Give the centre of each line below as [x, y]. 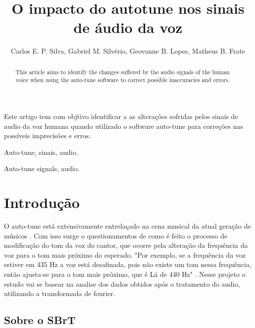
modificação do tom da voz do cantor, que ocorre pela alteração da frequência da [126, 245]
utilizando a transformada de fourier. [60, 293]
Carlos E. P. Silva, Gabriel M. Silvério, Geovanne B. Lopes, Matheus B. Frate [128, 51]
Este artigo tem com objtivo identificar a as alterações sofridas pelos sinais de [121, 116]
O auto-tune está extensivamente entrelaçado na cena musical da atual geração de [127, 226]
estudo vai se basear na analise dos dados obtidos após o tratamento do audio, [122, 283]
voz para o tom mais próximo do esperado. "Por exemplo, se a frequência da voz [125, 254]
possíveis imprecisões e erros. [48, 135]
